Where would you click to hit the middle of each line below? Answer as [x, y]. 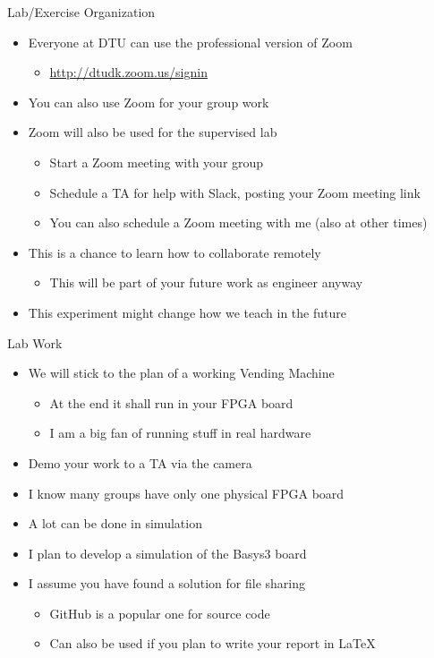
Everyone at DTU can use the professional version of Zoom [190, 42]
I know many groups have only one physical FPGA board [186, 493]
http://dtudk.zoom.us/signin [128, 72]
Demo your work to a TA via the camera [140, 462]
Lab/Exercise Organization [81, 12]
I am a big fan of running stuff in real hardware [180, 433]
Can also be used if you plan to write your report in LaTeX [213, 643]
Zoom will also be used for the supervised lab [153, 132]
